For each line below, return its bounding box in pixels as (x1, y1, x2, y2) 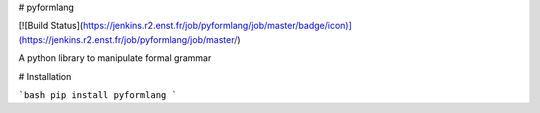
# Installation (18, 70, 72, 82)
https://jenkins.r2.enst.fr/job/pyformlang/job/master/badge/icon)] (82, 20, 352, 32)
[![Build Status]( (18, 20, 84, 32)
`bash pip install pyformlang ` (18, 89, 177, 100)
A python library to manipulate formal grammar (18, 52, 212, 64)
